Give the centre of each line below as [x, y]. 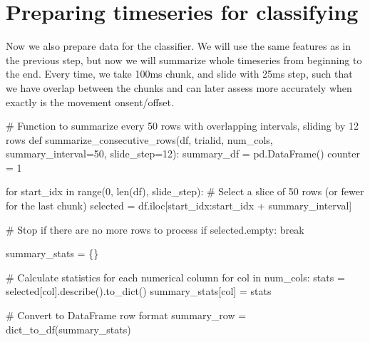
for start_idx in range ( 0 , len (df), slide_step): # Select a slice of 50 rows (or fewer [185, 191]
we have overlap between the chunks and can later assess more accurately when [179, 87]
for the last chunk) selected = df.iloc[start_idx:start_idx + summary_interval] [179, 206]
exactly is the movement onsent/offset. [90, 102]
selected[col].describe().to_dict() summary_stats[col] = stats [139, 291]
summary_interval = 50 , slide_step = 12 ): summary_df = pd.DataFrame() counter [183, 154]
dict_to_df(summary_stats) [68, 329]
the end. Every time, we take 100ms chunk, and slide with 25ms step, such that [179, 74]
